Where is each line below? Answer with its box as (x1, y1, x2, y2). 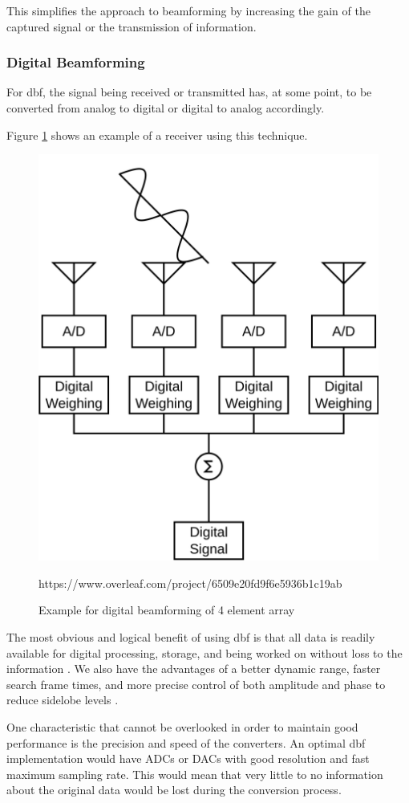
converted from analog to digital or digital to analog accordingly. (6, 100, 325, 116)
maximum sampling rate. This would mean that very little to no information (6, 765, 383, 782)
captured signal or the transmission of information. (6, 18, 257, 35)
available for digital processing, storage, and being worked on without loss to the (6, 644, 403, 661)
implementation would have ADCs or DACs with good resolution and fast (6, 750, 370, 767)
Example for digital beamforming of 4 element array (38, 601, 295, 618)
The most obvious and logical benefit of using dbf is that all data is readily (6, 629, 375, 645)
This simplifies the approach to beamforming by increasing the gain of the (6, 2, 371, 18)
